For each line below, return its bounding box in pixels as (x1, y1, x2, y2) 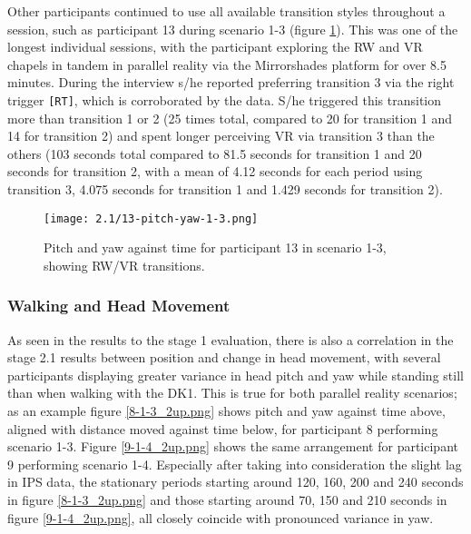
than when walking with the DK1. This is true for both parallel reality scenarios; (7, 383, 457, 402)
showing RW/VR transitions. (44, 255, 205, 274)
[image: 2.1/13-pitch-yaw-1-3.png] (44, 212, 259, 225)
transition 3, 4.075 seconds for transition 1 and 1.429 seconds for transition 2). (7, 180, 443, 198)
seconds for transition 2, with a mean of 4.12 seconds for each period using (7, 162, 423, 181)
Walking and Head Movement (7, 294, 231, 317)
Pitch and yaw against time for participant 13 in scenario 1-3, (44, 238, 387, 257)
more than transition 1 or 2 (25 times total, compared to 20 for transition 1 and (7, 108, 453, 127)
